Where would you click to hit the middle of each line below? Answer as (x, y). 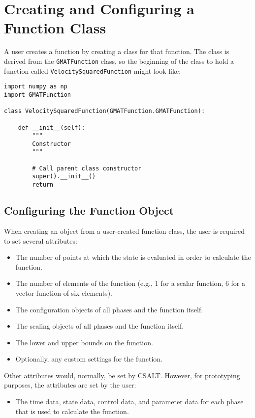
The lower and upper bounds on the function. (84, 342)
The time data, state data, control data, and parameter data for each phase (129, 402)
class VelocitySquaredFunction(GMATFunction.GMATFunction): (105, 111)
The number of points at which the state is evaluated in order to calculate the (133, 257)
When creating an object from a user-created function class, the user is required (125, 231)
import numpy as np (36, 87)
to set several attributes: (41, 240)
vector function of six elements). (64, 293)
